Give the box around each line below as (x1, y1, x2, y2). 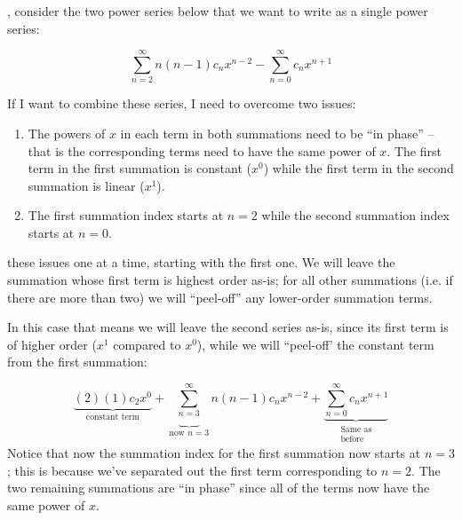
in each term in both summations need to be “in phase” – (120, 123, 434, 142)
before (340, 435, 364, 445)
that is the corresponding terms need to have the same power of (28, 141, 376, 160)
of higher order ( (7, 335, 97, 353)
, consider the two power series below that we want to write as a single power (7, 2, 428, 20)
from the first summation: (7, 352, 147, 371)
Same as (340, 425, 372, 435)
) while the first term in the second (263, 159, 454, 177)
